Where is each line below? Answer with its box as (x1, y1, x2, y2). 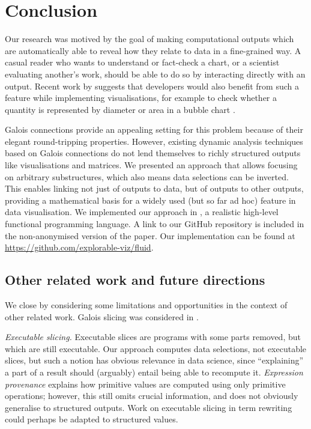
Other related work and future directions (5, 270, 265, 289)
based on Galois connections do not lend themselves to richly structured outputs (5, 147, 301, 159)
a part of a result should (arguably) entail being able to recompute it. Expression (5, 365, 303, 378)
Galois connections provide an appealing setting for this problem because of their (5, 123, 303, 136)
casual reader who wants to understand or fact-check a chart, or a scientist (5, 56, 280, 68)
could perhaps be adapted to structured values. (5, 413, 178, 425)
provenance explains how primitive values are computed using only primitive (5, 377, 286, 390)
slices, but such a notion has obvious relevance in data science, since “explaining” (5, 354, 304, 367)
